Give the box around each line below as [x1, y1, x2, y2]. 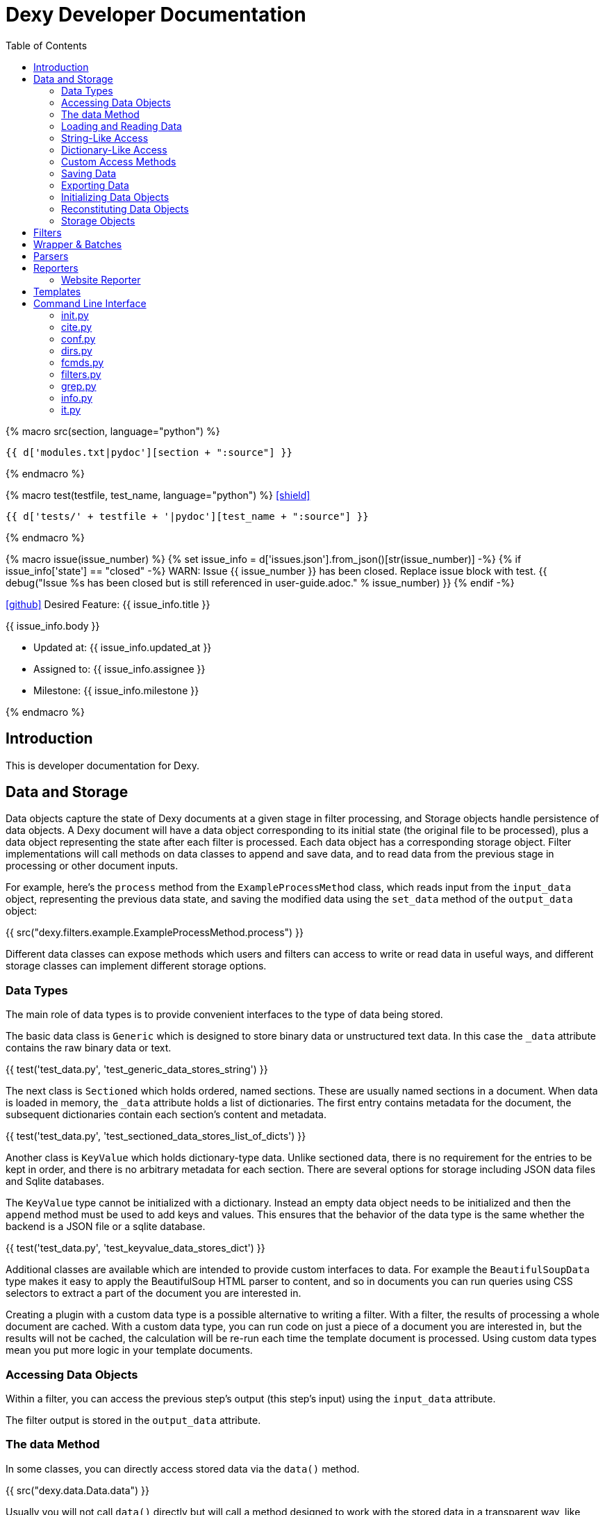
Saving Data [61, 167, 117, 179]
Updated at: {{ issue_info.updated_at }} [33, 641, 212, 653]
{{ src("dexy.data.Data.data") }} [6, 1484, 149, 1496]
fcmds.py [61, 356, 104, 368]
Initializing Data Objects [61, 190, 169, 203]
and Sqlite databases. [6, 1175, 105, 1188]
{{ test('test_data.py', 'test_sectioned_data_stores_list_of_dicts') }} [6, 1130, 306, 1143]
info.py [61, 391, 93, 404]
